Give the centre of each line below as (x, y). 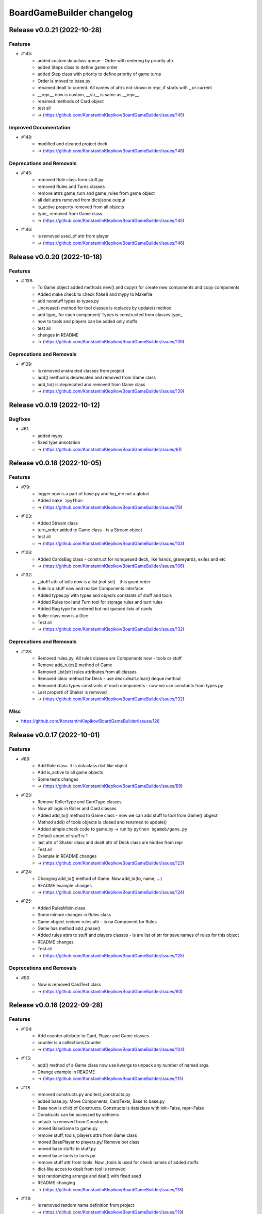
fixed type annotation (59, 442)
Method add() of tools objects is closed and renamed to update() (102, 822)
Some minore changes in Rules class (74, 915)
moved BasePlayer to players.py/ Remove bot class (89, 1142)
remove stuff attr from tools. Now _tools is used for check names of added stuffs (118, 1163)
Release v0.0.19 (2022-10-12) (55, 405)
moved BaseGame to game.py (68, 1129)
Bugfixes (20, 419)
